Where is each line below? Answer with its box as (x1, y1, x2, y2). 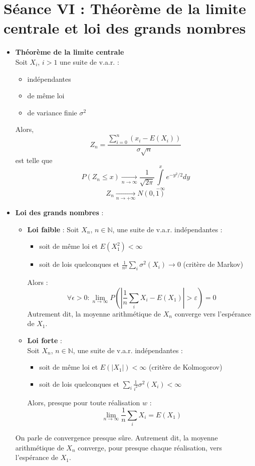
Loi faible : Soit (27, 224, 79, 234)
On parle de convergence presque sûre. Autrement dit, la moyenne (15, 432, 218, 442)
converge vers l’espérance (174, 308, 251, 319)
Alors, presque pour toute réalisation (27, 397, 140, 407)
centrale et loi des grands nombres (4, 18, 246, 38)
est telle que (15, 154, 53, 165)
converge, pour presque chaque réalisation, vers (78, 442, 222, 452)
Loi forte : (27, 335, 62, 345)
